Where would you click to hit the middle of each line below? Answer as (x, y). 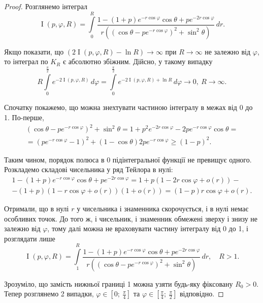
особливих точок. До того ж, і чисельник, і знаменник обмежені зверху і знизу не (131, 218)
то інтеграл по (26, 61)
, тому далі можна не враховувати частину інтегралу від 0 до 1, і (148, 228)
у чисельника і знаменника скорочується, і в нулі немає (163, 208)
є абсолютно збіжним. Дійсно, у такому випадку (138, 61)
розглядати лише (30, 238)
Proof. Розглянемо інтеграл (46, 6)
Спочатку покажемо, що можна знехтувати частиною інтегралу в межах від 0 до (128, 107)
